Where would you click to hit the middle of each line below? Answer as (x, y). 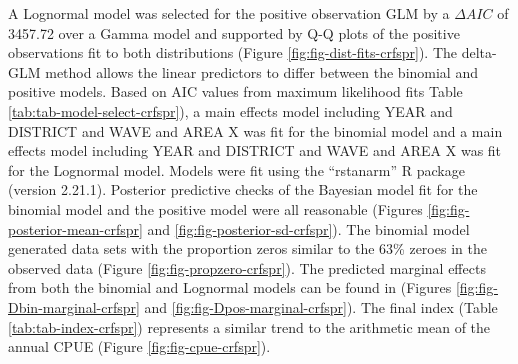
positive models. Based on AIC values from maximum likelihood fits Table (235, 91)
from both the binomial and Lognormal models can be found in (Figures (230, 287)
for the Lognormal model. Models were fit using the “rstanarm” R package (236, 169)
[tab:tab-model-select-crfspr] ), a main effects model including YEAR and (230, 110)
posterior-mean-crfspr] (75, 228)
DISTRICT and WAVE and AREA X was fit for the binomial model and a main (255, 130)
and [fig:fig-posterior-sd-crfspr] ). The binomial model (308, 228)
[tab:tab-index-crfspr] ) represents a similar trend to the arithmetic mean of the (249, 326)
